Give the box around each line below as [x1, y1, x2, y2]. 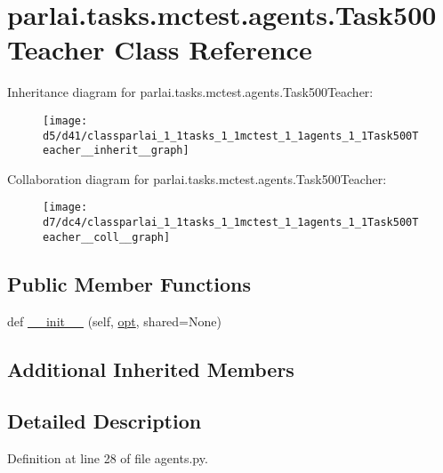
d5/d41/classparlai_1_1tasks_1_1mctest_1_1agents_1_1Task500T [43, 129, 419, 142]
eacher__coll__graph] [43, 230, 171, 244]
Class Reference [114, 31, 312, 68]
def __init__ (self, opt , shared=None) [7, 311, 221, 330]
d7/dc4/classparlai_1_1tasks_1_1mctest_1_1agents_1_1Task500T [43, 216, 419, 229]
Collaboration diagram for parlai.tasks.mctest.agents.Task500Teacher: [7, 169, 387, 188]
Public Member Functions [7, 269, 251, 297]
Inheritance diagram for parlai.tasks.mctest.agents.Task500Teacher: [7, 83, 374, 101]
